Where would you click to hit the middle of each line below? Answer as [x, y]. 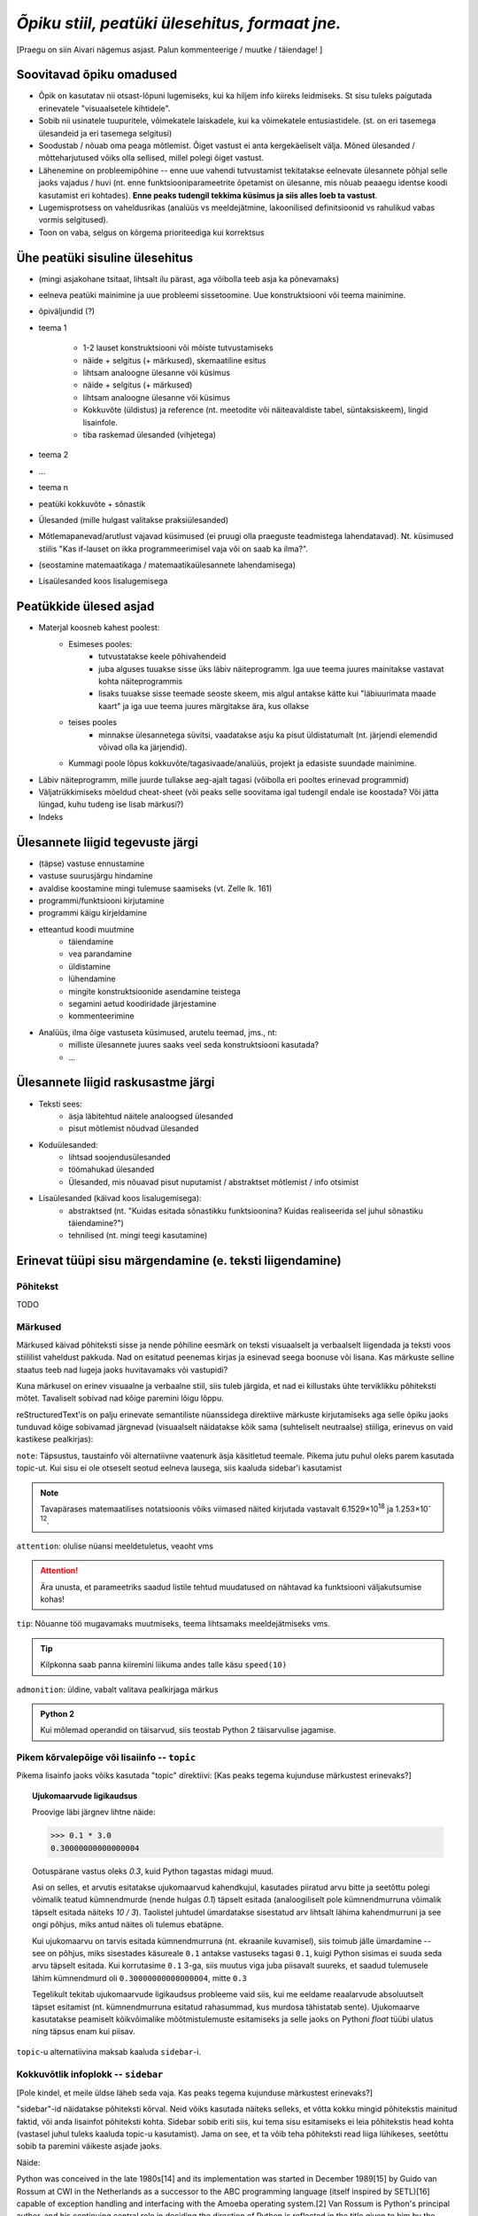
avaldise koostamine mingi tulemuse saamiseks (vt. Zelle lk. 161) [155, 888]
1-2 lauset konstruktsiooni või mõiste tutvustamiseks [178, 348]
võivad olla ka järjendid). [143, 747]
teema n [54, 488]
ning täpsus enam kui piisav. [84, 2032]
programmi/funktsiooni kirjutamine [101, 901]
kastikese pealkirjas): [55, 1440]
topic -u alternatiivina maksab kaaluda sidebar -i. [109, 2051]
